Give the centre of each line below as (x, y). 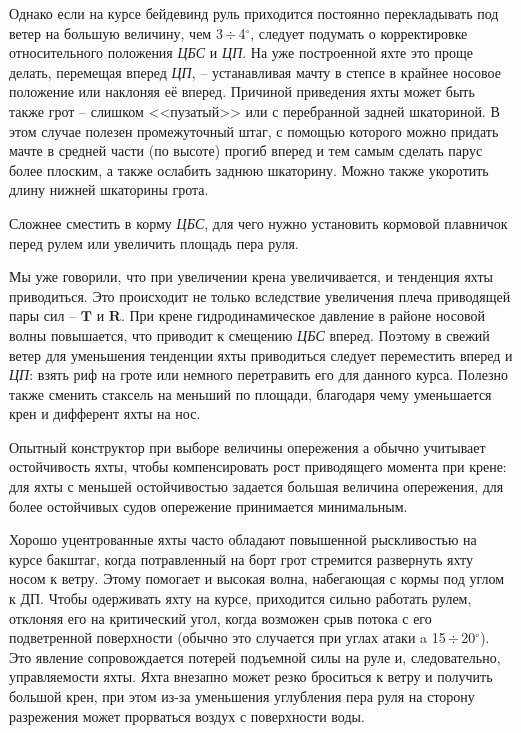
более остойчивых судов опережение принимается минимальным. (208, 505)
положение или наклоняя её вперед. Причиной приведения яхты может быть (242, 91)
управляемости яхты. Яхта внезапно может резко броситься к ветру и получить (251, 676)
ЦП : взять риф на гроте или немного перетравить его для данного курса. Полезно (259, 374)
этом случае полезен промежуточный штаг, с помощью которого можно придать (254, 130)
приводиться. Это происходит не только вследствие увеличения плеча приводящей (260, 295)
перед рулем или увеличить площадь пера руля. (154, 242)
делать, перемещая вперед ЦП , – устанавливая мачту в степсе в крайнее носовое (255, 71)
